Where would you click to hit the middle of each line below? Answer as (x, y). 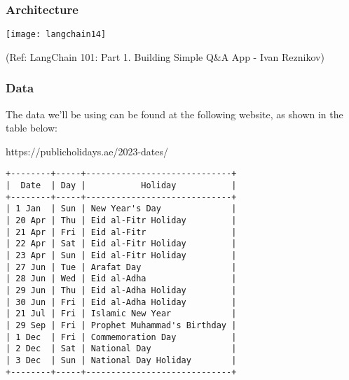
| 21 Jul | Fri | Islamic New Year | (121, 314)
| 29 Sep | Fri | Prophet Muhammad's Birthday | (121, 325)
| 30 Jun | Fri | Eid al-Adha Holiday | (121, 302)
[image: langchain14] (56, 35)
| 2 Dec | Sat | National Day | (121, 349)
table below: (32, 128)
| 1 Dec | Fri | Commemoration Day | (121, 337)
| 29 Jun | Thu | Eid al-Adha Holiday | (121, 291)
